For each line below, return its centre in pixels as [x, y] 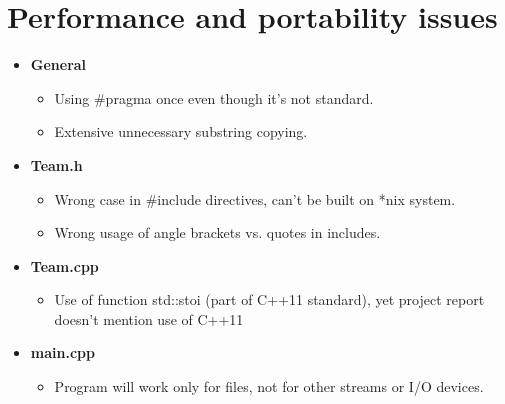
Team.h [56, 164]
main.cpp [62, 352]
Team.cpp [64, 265]
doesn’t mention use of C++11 [149, 318]
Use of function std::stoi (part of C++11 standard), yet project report [269, 299]
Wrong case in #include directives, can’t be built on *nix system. [255, 198]
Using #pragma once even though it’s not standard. [214, 97]
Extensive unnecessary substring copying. [181, 131]
